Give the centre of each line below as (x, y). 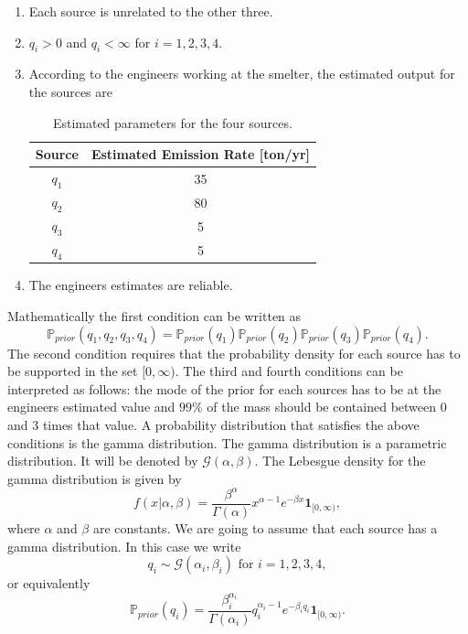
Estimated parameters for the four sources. (172, 122)
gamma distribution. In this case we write (124, 546)
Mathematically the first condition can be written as (154, 316)
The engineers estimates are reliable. (131, 285)
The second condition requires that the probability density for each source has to (234, 353)
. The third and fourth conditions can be (289, 371)
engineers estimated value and (91, 407)
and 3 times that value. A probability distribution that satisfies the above (213, 425)
